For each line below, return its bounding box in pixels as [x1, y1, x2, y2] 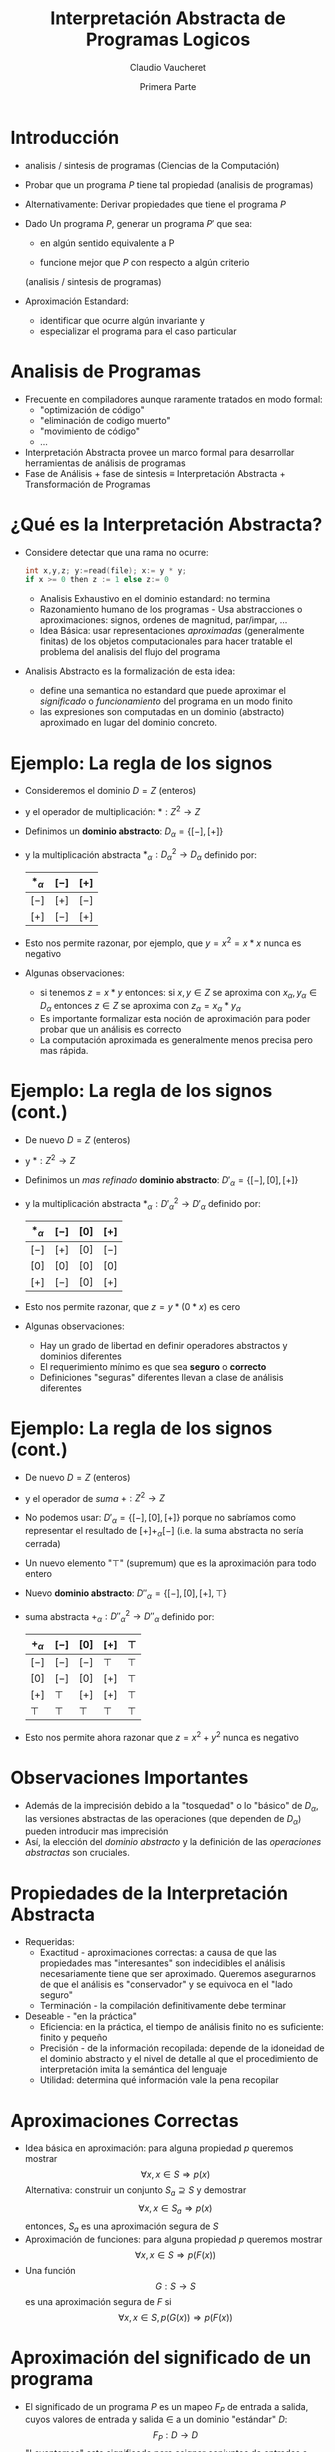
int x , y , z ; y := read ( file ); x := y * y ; [24, 565, 187, 576]
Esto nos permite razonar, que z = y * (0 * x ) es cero [24, 1300, 241, 1312]
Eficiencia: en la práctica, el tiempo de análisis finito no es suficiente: [39, 2021, 324, 2033]
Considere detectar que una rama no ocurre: [24, 546, 209, 558]
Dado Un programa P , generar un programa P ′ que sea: [24, 217, 253, 229]
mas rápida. [39, 1044, 89, 1056]
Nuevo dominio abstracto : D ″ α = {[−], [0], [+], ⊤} [24, 1587, 228, 1601]
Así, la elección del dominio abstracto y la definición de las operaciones [24, 1836, 322, 1848]
